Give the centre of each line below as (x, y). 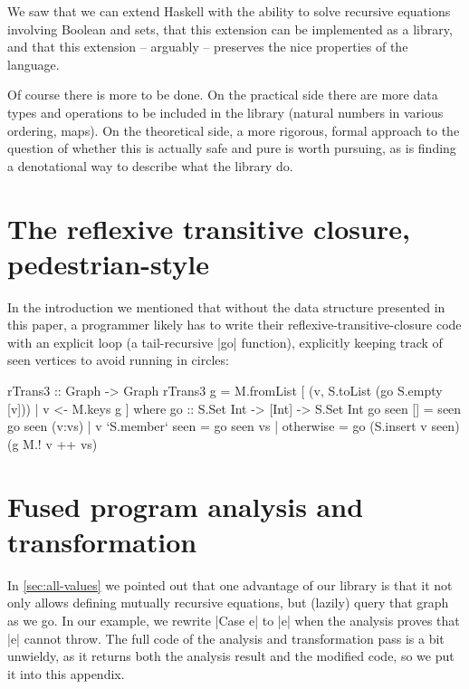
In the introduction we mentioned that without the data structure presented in (226, 306)
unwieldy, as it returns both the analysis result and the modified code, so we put (231, 656)
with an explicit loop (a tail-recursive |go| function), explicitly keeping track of (225, 342)
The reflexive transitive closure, (209, 228)
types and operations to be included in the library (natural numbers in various (225, 112)
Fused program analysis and (186, 506)
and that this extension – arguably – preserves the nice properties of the (208, 47)
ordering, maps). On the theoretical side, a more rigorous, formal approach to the (234, 130)
